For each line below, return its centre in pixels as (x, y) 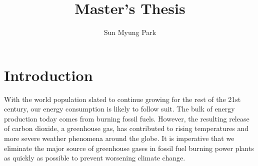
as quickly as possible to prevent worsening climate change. (95, 158)
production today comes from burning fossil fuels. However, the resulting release (127, 118)
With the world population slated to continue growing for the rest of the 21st (122, 99)
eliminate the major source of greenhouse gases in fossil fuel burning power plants (129, 148)
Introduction (48, 75)
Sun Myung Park (130, 32)
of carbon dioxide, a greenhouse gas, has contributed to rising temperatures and (126, 128)
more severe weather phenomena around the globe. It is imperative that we (119, 138)
